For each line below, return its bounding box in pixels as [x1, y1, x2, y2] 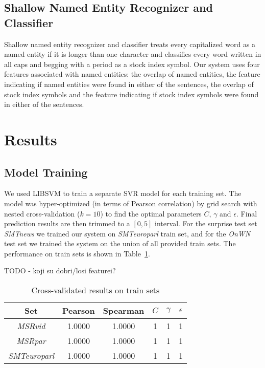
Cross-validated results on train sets [31, 284, 160, 296]
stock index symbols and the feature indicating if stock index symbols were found [4, 89, 259, 99]
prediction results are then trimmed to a [4, 218, 130, 229]
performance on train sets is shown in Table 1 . [4, 248, 150, 258]
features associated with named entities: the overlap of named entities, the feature [4, 69, 260, 79]
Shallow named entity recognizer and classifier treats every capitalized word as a [4, 38, 256, 49]
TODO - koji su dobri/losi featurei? [4, 265, 116, 276]
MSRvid [17, 320, 45, 332]
